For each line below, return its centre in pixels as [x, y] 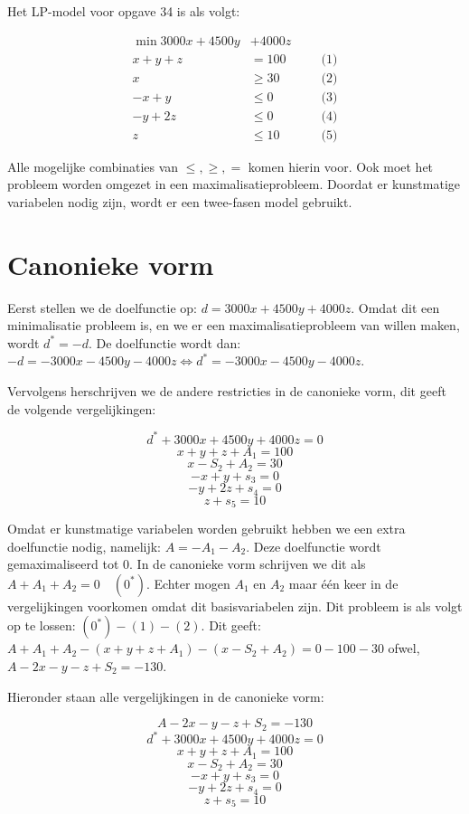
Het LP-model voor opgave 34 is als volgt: [124, 11]
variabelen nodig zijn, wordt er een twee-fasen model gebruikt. [180, 201]
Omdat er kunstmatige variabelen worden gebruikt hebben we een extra [206, 529]
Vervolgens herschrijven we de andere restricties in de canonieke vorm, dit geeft [227, 391]
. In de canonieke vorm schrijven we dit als [248, 564]
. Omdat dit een [395, 307]
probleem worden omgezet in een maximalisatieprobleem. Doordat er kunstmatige [234, 184]
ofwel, [404, 648]
